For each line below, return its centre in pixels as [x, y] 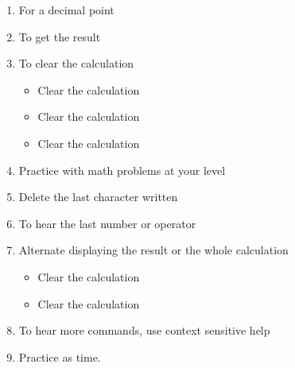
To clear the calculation [76, 63]
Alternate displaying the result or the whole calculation [153, 250]
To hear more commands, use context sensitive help [144, 330]
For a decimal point [66, 10]
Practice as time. [60, 356]
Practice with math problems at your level [122, 170]
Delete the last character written [98, 197]
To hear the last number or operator [107, 223]
